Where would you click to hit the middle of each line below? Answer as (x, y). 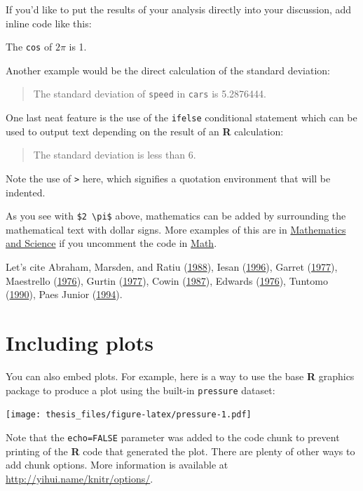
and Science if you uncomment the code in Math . (111, 243)
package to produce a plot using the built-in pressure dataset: (141, 390)
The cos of (29, 47)
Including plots (80, 342)
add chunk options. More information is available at (117, 465)
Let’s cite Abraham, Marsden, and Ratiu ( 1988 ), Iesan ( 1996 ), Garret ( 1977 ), (172, 267)
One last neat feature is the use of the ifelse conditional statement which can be (181, 117)
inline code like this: (49, 23)
